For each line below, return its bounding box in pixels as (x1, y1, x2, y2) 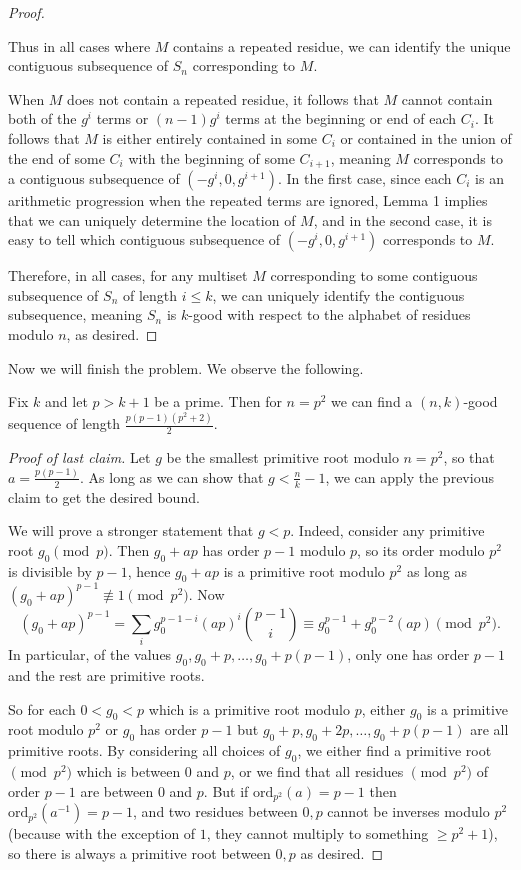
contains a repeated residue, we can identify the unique (173, 35, 511, 56)
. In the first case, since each (277, 168, 452, 189)
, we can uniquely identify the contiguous (212, 284, 465, 305)
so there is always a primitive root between (8, 842, 271, 863)
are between (80, 780, 154, 801)
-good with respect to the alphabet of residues (188, 304, 471, 325)
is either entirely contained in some (102, 127, 318, 148)
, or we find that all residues (230, 761, 404, 782)
